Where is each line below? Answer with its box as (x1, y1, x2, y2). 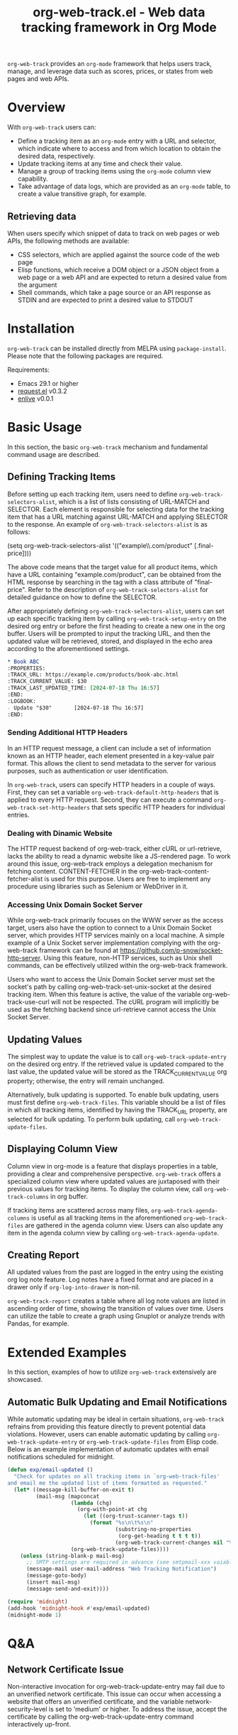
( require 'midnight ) (7, 1598, 69, 1605)
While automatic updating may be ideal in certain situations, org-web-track (7, 1415, 225, 1424)
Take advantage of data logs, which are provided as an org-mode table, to (17, 182, 231, 190)
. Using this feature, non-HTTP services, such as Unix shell (40, 954, 212, 962)
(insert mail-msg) (25, 1579, 81, 1586)
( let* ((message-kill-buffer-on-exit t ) (13, 1486, 135, 1493)
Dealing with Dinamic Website (7, 828, 113, 838)
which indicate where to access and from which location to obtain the (17, 144, 221, 153)
